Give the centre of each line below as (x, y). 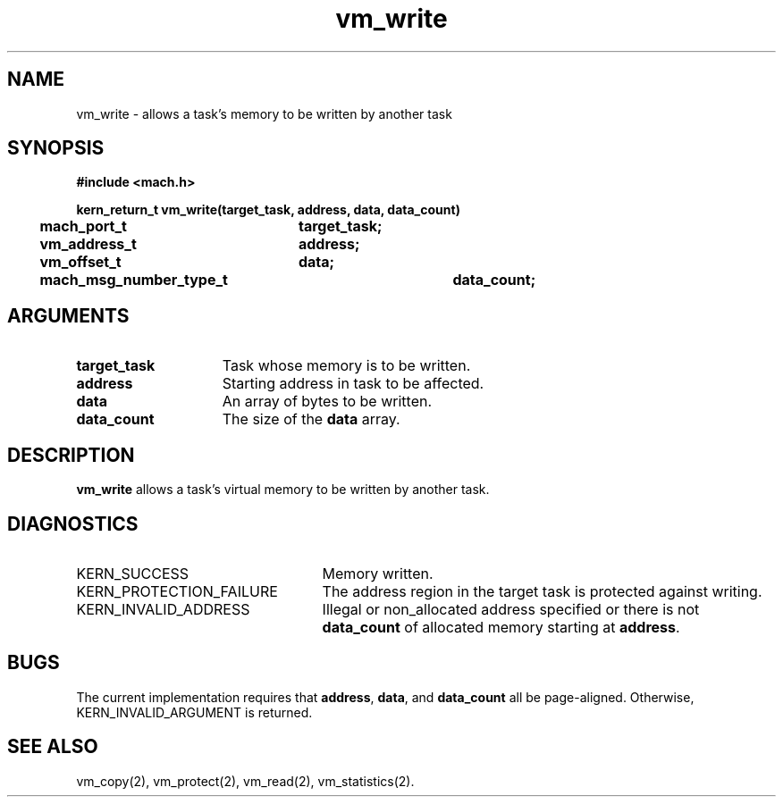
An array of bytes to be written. (327, 402)
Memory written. (378, 573)
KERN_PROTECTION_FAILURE (177, 591)
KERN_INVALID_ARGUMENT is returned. (194, 712)
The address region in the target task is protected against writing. (542, 591)
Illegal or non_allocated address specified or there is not (511, 609)
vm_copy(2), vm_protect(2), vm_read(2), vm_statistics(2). (245, 781)
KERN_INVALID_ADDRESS (163, 609)
